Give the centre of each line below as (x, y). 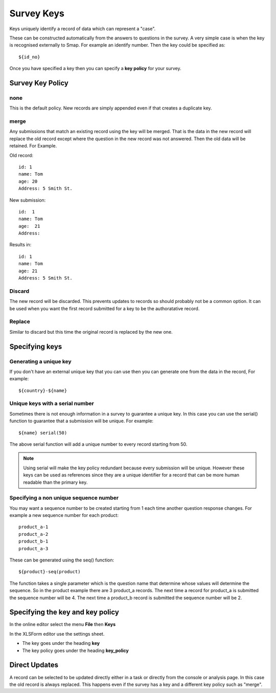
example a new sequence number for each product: (64, 515)
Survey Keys (37, 13)
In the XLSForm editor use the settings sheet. (57, 634)
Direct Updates (34, 665)
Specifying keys (36, 346)
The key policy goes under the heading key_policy (75, 651)
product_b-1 (33, 542)
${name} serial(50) (43, 433)
